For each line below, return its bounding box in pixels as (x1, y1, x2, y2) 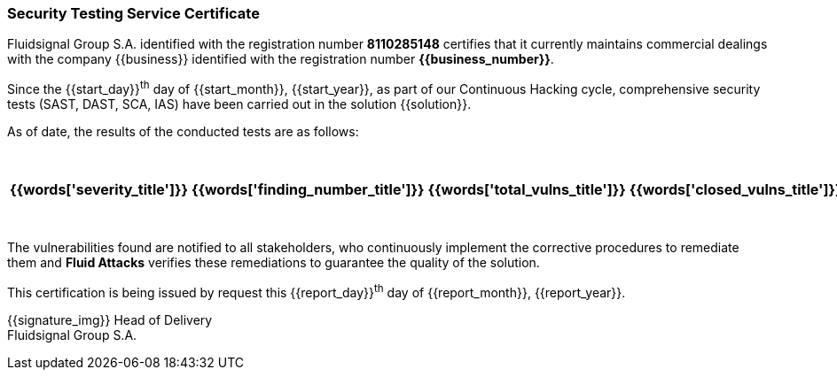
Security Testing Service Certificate (7, 4, 260, 22)
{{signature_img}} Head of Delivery (7, 312, 213, 327)
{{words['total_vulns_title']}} (427, 181, 626, 199)
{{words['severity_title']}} (10, 181, 188, 199)
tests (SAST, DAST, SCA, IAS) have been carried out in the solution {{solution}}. (7, 96, 472, 112)
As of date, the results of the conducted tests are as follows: (7, 124, 359, 140)
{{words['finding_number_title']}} (191, 181, 425, 199)
